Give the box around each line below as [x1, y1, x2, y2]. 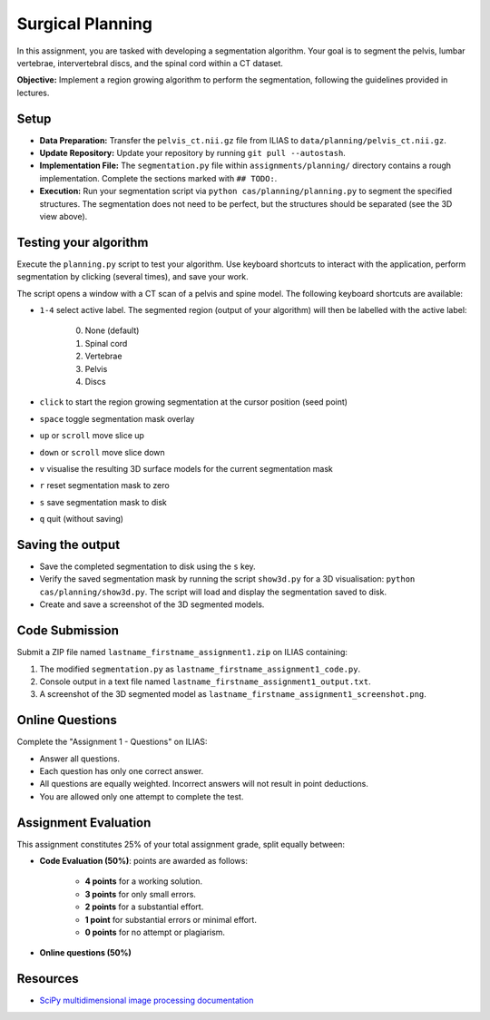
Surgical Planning [16, 14, 153, 34]
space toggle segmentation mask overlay [39, 413, 195, 424]
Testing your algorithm [16, 234, 149, 250]
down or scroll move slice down [39, 446, 165, 457]
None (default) [84, 325, 140, 336]
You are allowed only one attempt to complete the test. [39, 790, 244, 802]
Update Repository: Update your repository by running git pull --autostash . [39, 148, 347, 159]
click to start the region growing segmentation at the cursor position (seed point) [39, 397, 348, 407]
